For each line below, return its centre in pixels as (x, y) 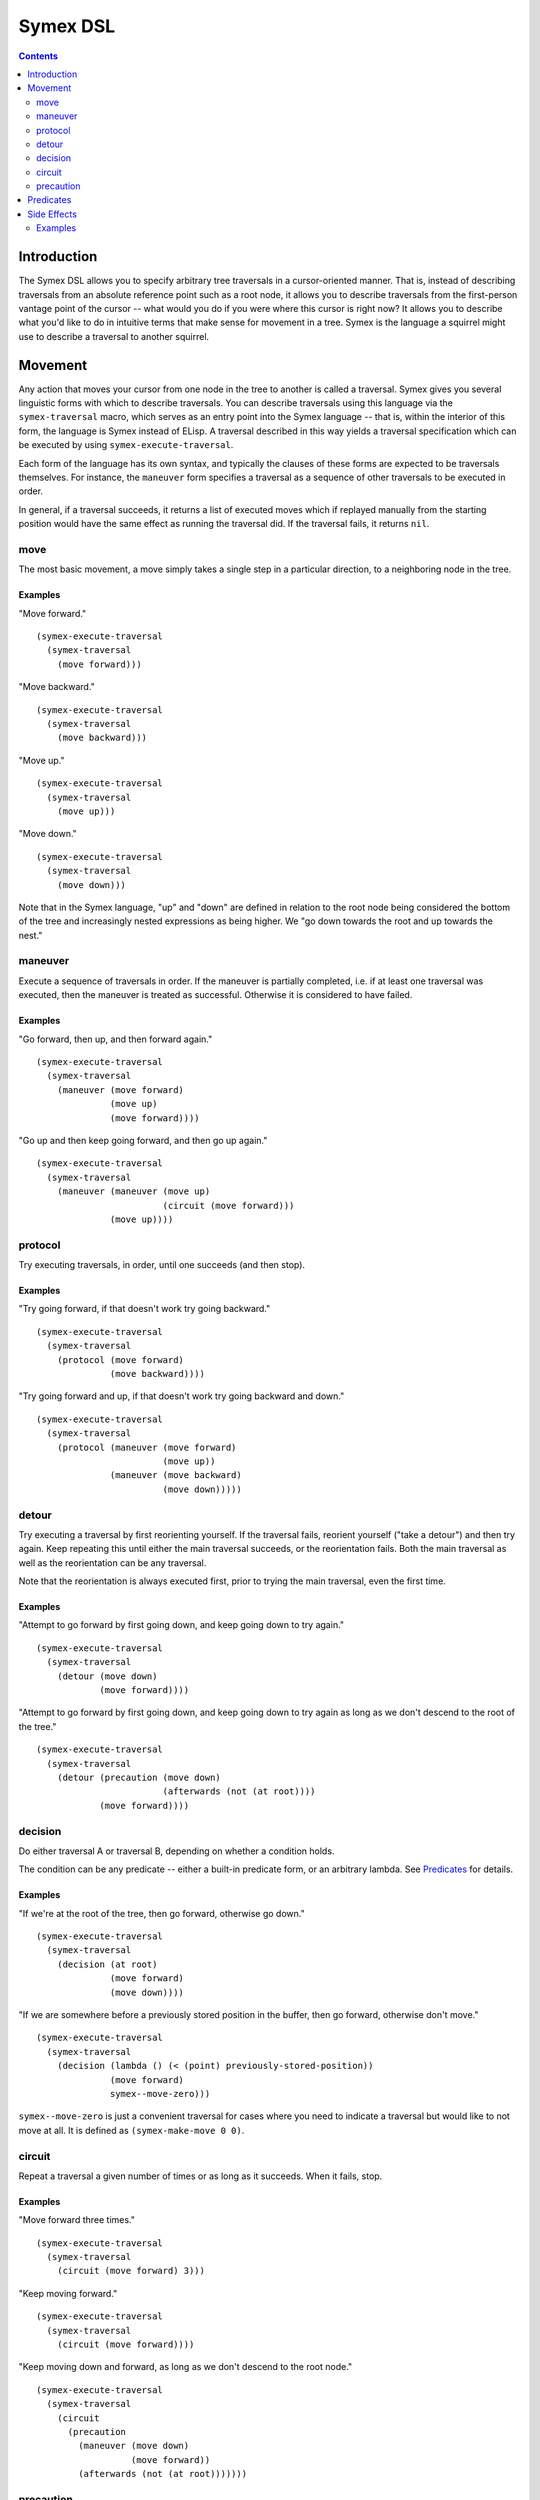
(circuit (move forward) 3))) (130, 2271)
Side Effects (52, 214)
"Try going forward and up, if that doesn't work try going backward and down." (181, 1396)
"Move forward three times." (76, 2220)
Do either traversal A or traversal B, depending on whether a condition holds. (176, 1851)
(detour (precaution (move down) (139, 1777)
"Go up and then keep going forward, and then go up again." (143, 1140)
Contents (38, 56)
